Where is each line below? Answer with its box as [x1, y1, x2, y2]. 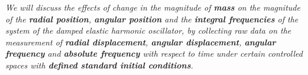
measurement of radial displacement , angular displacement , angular [5, 35, 276, 48]
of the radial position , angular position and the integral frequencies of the [5, 12, 299, 25]
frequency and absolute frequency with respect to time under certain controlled [5, 47, 303, 60]
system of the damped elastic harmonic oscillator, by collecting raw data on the [5, 24, 291, 37]
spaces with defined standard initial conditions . [5, 58, 193, 71]
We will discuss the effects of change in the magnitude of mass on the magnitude [5, 1, 300, 13]
